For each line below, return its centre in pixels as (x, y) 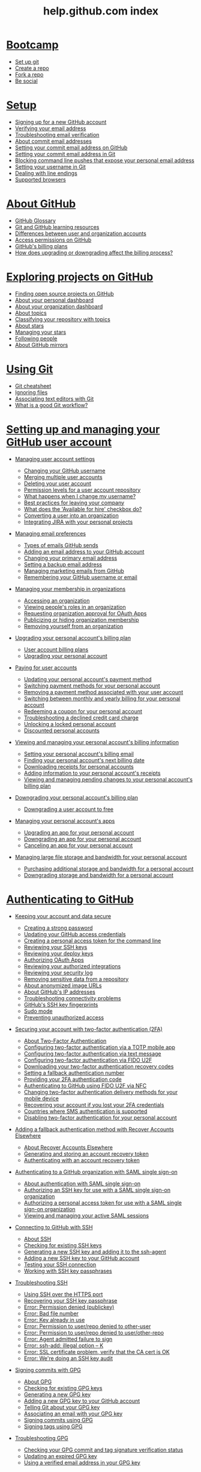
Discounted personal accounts (62, 730)
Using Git (30, 369)
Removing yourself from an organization (73, 626)
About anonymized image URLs (63, 985)
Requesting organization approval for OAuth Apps (85, 613)
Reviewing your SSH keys (55, 947)
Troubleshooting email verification (57, 134)
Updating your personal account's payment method (88, 679)
